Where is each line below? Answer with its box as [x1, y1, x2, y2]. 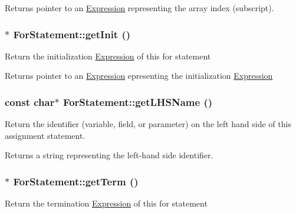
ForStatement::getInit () [13, 26, 131, 41]
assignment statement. [5, 129, 85, 141]
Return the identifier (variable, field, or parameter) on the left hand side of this [5, 118, 291, 130]
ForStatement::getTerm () [13, 174, 139, 188]
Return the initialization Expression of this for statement [5, 49, 211, 62]
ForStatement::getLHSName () [63, 94, 213, 109]
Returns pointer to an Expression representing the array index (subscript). [5, 2, 274, 14]
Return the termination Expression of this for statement [5, 197, 208, 209]
